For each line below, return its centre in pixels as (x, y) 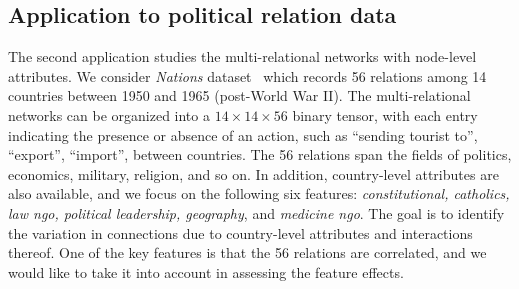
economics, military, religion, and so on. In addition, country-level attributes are (253, 173)
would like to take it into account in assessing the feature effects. (206, 271)
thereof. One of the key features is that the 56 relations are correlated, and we (247, 252)
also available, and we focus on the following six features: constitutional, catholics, (259, 193)
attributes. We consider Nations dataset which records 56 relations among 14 (247, 75)
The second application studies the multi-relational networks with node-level (242, 56)
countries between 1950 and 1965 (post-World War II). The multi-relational (239, 95)
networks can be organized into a (109, 114)
